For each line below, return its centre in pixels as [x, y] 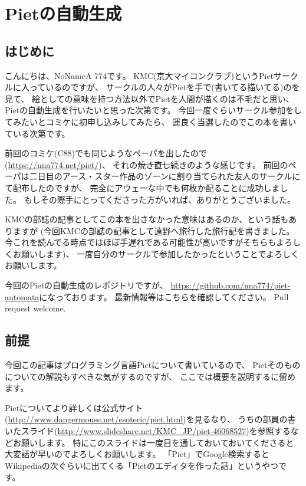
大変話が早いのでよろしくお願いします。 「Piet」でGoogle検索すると [137, 454]
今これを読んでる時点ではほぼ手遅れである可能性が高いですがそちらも [141, 242]
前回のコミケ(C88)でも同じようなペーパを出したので [106, 153]
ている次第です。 [37, 133]
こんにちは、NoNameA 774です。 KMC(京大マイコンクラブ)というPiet [139, 75]
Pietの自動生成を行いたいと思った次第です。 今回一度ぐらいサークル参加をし [153, 110]
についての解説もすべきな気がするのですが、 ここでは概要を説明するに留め [150, 376]
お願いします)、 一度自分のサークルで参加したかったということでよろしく [156, 253]
